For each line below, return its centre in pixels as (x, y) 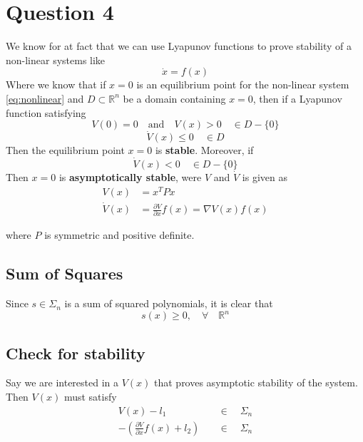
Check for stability (76, 353)
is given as (265, 177)
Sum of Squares (65, 273)
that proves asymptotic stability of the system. (256, 382)
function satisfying (46, 112)
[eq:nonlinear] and (45, 98)
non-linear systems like (56, 60)
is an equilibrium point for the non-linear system (243, 84)
